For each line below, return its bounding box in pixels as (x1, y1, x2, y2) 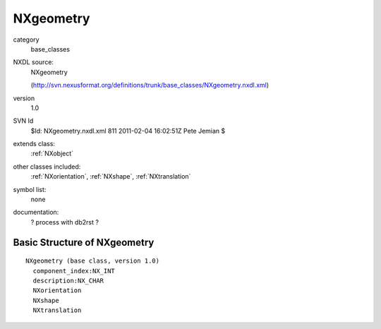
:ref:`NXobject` (30, 149, 74, 158)
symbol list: (13, 185, 47, 193)
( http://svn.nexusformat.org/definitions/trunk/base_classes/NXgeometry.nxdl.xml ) (30, 81, 270, 90)
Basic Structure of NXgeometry (13, 237, 155, 249)
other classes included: (13, 162, 81, 171)
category (13, 35, 40, 44)
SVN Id (13, 116, 34, 125)
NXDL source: (13, 58, 54, 66)
